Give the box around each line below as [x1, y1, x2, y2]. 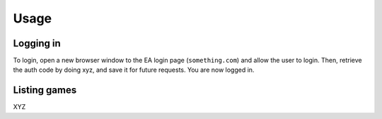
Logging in [13, 37, 62, 49]
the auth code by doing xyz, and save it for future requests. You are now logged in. [13, 65, 255, 74]
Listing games [13, 84, 77, 96]
